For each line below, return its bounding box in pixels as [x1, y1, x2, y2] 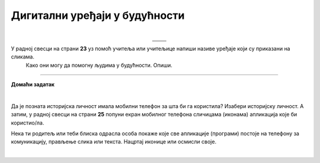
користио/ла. [11, 119, 44, 126]
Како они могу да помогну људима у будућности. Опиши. [25, 61, 173, 69]
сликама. [11, 53, 35, 60]
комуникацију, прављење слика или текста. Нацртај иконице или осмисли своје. [11, 138, 216, 145]
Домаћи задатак [11, 81, 55, 88]
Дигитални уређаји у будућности [11, 9, 185, 22]
